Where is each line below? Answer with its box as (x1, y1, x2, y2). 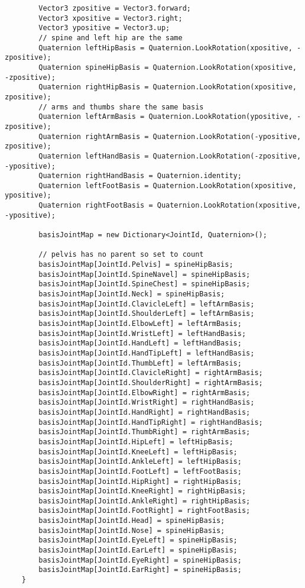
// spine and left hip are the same (38, 33, 183, 42)
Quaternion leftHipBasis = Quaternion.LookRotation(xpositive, (38, 43, 293, 52)
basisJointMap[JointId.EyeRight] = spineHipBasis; (38, 555, 242, 564)
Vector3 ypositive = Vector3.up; (38, 24, 170, 33)
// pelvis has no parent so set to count (38, 250, 204, 259)
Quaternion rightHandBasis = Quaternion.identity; (38, 172, 242, 180)
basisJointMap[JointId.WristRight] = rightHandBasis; (38, 398, 255, 407)
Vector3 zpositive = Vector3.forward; (38, 4, 191, 12)
